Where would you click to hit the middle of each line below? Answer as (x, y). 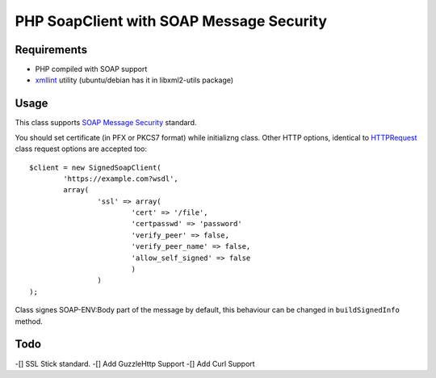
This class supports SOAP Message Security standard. (106, 123)
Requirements (51, 50)
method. (29, 321)
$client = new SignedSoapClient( (95, 167)
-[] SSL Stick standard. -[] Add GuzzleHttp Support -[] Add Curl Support (135, 363)
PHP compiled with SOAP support (91, 69)
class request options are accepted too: (81, 149)
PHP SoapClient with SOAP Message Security (171, 21)
